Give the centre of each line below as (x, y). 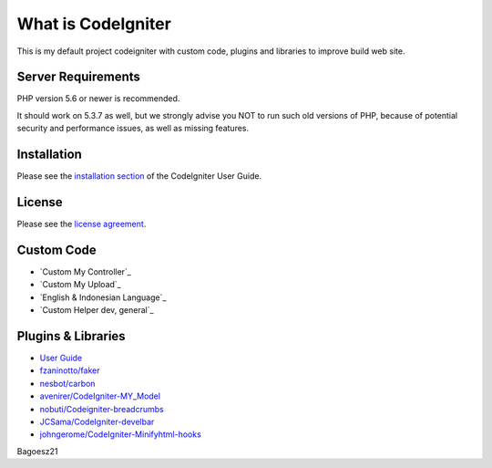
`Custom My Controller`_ (85, 271)
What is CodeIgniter (94, 24)
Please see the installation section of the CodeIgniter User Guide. (139, 176)
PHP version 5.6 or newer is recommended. (98, 99)
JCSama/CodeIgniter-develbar (97, 421)
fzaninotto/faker (70, 370)
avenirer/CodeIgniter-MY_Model (100, 396)
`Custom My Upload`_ (81, 285)
